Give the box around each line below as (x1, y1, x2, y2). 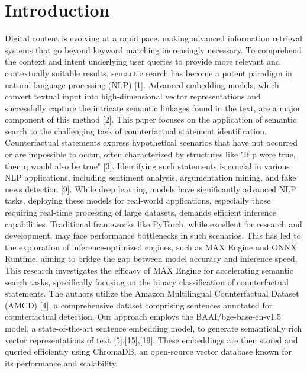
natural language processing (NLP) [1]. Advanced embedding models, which (5, 78, 279, 91)
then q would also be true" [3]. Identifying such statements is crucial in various (5, 159, 290, 172)
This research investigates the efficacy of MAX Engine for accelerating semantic (5, 264, 293, 276)
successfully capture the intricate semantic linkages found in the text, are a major (5, 101, 301, 114)
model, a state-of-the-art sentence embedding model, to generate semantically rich (5, 321, 302, 334)
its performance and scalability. (5, 356, 118, 369)
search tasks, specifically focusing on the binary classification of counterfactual (5, 275, 289, 288)
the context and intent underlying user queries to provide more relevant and (5, 55, 280, 67)
